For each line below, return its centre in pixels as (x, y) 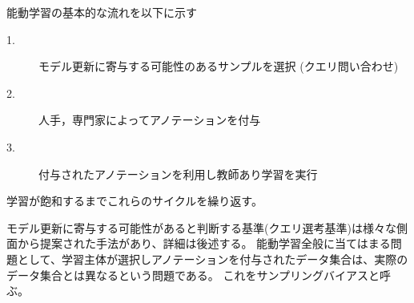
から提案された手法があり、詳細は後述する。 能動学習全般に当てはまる (204, 243)
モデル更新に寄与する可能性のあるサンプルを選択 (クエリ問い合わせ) (219, 66)
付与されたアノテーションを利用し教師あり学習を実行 (178, 174)
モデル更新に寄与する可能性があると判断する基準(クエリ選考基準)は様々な (201, 227)
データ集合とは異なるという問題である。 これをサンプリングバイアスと (193, 275)
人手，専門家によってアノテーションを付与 (150, 120)
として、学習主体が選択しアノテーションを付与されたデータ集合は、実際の (213, 259)
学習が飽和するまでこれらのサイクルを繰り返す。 (135, 201)
